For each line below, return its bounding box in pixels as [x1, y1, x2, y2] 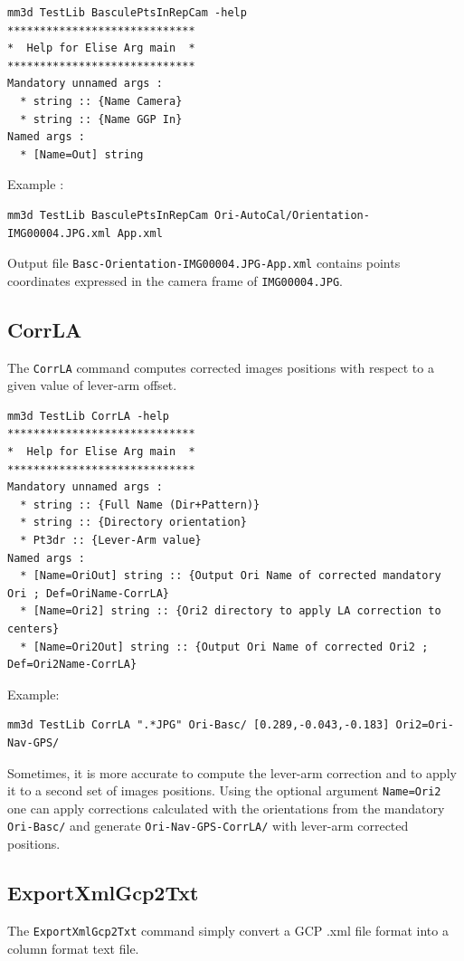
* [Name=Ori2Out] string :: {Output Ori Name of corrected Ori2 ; [20, 640, 429, 653]
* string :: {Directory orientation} [20, 516, 247, 529]
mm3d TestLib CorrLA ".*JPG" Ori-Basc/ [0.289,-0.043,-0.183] [7, 718, 390, 732]
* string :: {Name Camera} [20, 94, 183, 108]
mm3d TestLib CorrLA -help [7, 409, 169, 423]
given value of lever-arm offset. [7, 376, 177, 395]
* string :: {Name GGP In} [20, 112, 183, 126]
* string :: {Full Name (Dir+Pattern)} [20, 498, 260, 511]
